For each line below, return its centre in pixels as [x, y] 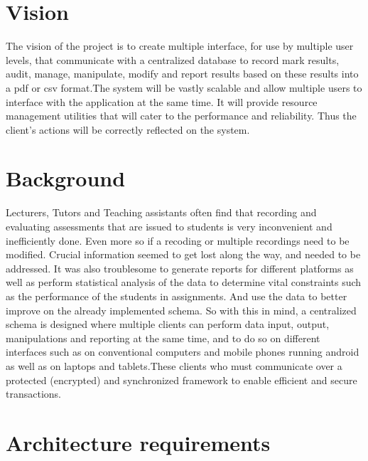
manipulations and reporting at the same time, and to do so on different [163, 338]
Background [66, 178]
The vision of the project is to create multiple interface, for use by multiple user [180, 46]
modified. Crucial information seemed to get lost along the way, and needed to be [183, 254]
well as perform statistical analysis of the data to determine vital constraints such [184, 282]
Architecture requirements [138, 442]
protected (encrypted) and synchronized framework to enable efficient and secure [182, 380]
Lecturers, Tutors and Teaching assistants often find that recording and [161, 212]
